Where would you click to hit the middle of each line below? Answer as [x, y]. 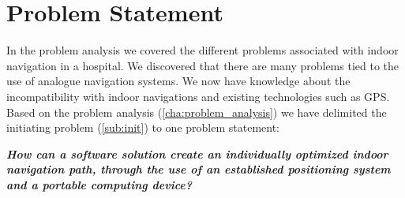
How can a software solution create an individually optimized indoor [197, 153]
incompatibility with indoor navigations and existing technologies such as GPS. [198, 96]
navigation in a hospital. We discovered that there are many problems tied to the [202, 65]
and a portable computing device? [99, 184]
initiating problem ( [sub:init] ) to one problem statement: [143, 127]
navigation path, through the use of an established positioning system [199, 169]
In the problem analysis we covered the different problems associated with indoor [202, 50]
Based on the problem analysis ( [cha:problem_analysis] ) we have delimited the [197, 112]
